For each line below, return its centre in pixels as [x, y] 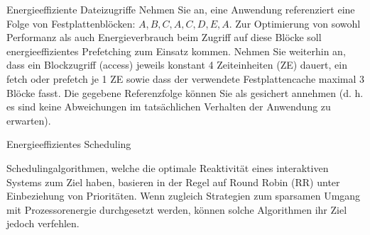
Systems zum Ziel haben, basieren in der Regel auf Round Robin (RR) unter [173, 182]
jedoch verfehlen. [43, 223]
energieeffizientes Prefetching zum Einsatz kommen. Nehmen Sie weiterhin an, [176, 51]
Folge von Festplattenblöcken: [71, 23]
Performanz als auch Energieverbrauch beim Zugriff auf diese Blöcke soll [164, 37]
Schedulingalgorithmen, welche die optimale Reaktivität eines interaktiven [168, 167]
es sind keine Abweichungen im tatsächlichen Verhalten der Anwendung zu [169, 107]
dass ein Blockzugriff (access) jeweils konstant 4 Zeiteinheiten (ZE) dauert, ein [177, 65]
